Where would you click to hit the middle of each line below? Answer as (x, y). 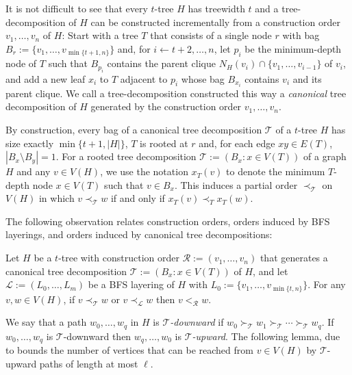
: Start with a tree (100, 35)
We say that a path (46, 322)
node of (21, 63)
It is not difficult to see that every (77, 8)
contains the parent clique (161, 63)
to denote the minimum (276, 171)
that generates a (294, 258)
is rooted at (164, 143)
